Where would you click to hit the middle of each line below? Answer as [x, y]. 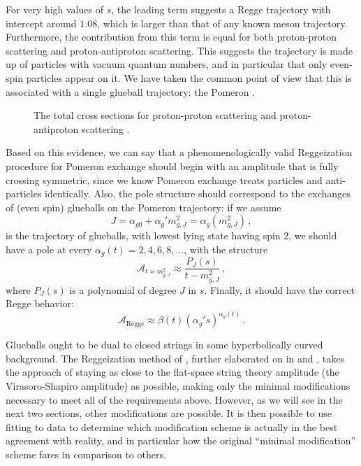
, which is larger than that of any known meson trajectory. [222, 23]
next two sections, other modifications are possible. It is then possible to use [169, 413]
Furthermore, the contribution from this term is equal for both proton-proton [171, 37]
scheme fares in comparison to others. [86, 454]
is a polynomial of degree [123, 289]
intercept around [41, 23]
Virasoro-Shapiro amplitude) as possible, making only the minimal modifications [178, 385]
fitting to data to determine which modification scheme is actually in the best [172, 426]
